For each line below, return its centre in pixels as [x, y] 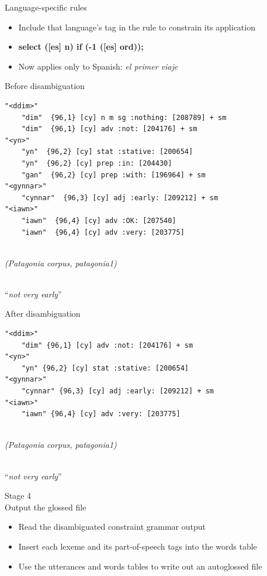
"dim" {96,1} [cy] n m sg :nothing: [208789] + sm [124, 117]
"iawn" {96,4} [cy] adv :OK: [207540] [99, 220]
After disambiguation [43, 313]
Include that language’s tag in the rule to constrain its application [137, 27]
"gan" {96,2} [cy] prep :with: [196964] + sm [113, 175]
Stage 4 [18, 496]
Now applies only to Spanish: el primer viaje [98, 66]
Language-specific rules [46, 7]
